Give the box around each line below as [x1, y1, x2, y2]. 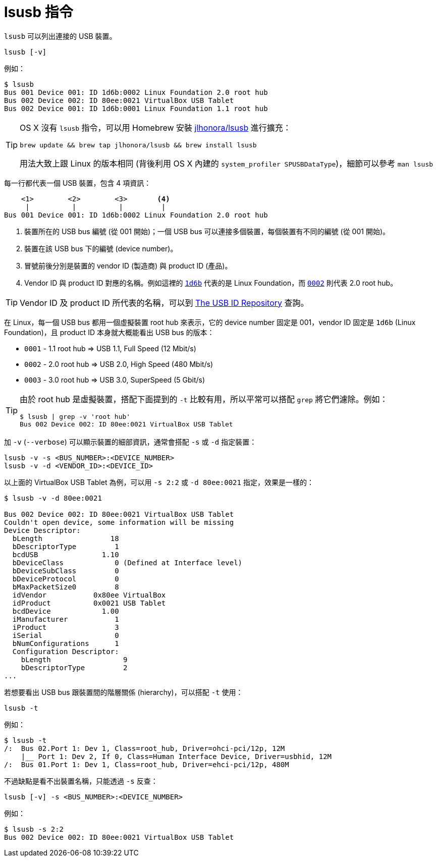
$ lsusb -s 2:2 [4, 825, 64, 833]
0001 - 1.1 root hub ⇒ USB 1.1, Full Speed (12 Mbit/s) [24, 344, 196, 353]
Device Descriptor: [4, 526, 81, 534]
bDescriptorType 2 [21, 663, 128, 672]
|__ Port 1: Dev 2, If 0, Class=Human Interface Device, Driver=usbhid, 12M [21, 752, 332, 761]
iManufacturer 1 [12, 615, 119, 623]
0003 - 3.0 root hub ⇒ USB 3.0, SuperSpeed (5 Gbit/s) [24, 375, 205, 384]
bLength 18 [12, 534, 119, 543]
